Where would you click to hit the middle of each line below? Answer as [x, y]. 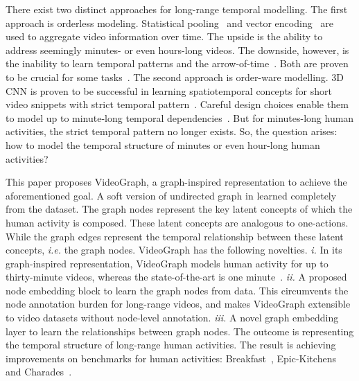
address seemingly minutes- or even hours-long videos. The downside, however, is [177, 50]
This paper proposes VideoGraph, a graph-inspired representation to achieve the [176, 182]
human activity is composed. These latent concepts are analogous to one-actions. [177, 222]
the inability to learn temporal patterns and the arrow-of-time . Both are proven [177, 63]
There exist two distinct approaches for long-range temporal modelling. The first [177, 9]
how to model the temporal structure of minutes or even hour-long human [163, 144]
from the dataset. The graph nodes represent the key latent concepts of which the [179, 209]
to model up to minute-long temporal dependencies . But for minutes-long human [180, 117]
